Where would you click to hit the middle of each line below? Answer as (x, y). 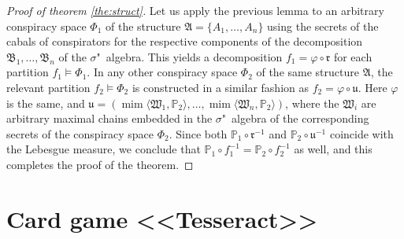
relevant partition (48, 87)
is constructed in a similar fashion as (220, 87)
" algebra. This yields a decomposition (189, 56)
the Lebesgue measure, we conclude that (104, 149)
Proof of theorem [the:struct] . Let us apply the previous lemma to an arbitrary (195, 10)
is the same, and (46, 103)
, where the (312, 103)
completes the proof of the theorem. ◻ (100, 164)
